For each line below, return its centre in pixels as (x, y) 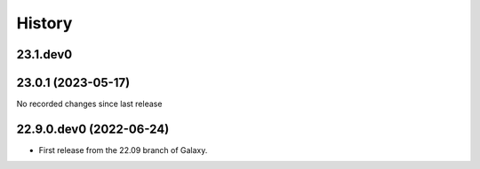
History (44, 23)
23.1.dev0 (44, 54)
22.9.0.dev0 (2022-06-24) (93, 129)
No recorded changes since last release (89, 104)
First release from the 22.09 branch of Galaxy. (123, 150)
